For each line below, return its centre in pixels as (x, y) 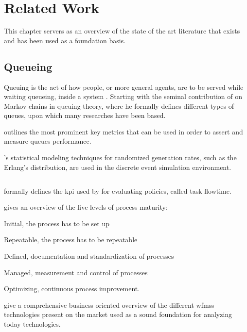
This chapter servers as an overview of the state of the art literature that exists (122, 31)
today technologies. (32, 324)
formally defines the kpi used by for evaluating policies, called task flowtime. (118, 191)
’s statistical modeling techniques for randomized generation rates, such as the (120, 158)
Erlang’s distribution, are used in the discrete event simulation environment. (118, 167)
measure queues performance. (48, 141)
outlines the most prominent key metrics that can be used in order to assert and (123, 131)
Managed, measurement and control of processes (76, 272)
